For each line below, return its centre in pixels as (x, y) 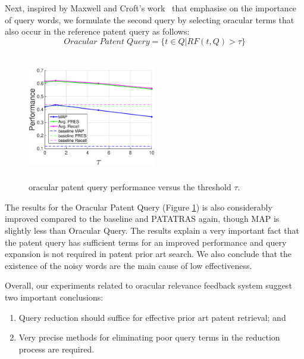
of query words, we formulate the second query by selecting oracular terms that (150, 19)
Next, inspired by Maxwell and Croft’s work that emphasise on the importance (151, 8)
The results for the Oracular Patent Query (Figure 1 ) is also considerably (139, 207)
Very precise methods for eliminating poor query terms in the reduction (149, 337)
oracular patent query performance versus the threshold (130, 187)
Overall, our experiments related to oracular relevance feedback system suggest (148, 285)
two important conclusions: (54, 297)
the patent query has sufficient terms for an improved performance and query (146, 242)
